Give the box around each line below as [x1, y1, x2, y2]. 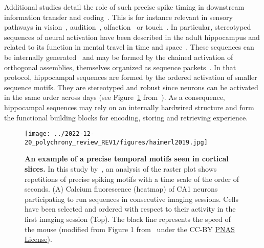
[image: [25, 130, 51, 138]
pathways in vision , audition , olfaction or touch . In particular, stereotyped [4, 22, 251, 32]
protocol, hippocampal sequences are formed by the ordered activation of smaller [4, 72, 257, 82]
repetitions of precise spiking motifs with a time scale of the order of [25, 173, 239, 184]
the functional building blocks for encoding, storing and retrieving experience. [4, 112, 248, 122]
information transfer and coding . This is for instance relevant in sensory [4, 11, 233, 22]
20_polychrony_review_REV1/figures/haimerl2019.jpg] [25, 138, 208, 146]
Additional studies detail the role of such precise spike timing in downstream [4, 2, 245, 12]
